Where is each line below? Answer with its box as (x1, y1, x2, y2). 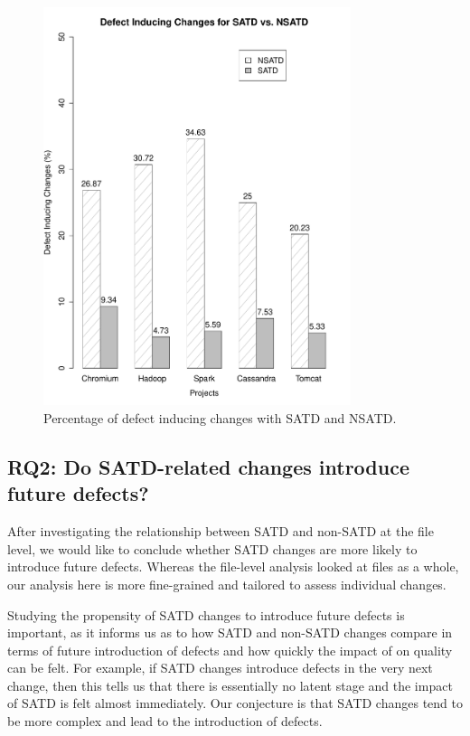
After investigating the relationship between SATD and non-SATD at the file (7, 522, 434, 541)
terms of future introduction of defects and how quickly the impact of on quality (7, 640, 453, 659)
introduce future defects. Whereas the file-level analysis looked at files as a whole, (7, 557, 459, 576)
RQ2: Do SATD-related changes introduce (7, 452, 409, 480)
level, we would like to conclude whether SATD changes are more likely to (7, 539, 418, 558)
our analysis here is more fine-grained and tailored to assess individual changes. (7, 574, 446, 593)
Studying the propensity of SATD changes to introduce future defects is (7, 605, 405, 624)
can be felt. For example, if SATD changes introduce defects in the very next (7, 658, 433, 677)
